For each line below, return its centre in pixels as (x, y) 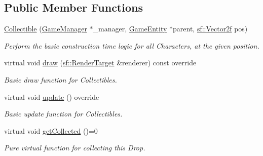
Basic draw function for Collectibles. (61, 79)
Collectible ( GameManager (46, 29)
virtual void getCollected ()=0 (51, 130)
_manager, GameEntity (130, 29)
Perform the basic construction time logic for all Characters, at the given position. (132, 45)
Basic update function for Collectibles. (63, 114)
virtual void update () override (52, 96)
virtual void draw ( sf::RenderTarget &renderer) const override (100, 63)
